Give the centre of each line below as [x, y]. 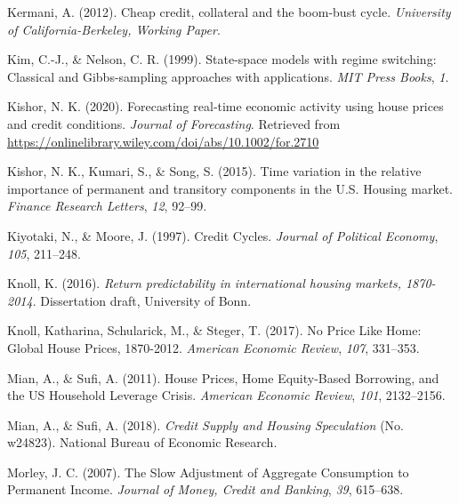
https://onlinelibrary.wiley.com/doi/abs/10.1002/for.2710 [163, 141]
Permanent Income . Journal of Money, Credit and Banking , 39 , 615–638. [205, 489]
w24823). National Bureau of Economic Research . [142, 442]
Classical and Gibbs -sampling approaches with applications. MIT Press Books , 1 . [228, 76]
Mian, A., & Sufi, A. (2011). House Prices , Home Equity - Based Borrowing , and [223, 377]
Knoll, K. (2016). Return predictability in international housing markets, [204, 283]
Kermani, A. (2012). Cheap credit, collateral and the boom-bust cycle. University [229, 12]
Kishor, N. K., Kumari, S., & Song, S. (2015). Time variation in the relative [214, 171]
